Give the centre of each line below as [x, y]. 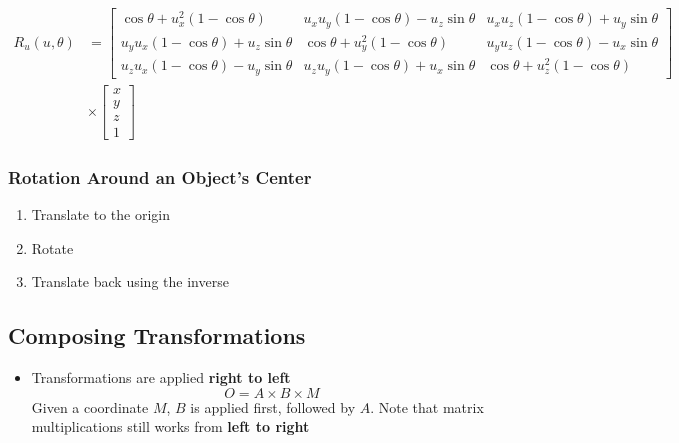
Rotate [52, 247]
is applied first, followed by [273, 406]
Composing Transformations [157, 335]
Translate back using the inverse [130, 281]
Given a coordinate [90, 406]
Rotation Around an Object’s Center [160, 176]
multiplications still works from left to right [170, 426]
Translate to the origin [101, 214]
